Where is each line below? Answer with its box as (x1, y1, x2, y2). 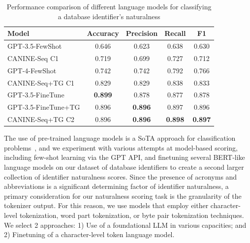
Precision (125, 28, 158, 38)
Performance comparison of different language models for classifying (6, 1, 212, 11)
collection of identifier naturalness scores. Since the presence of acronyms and (4, 171, 237, 182)
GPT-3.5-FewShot (7, 41, 62, 51)
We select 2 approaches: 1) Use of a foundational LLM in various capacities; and (4, 219, 247, 230)
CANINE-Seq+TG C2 (7, 114, 75, 124)
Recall (164, 28, 186, 38)
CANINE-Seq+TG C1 (7, 77, 75, 88)
